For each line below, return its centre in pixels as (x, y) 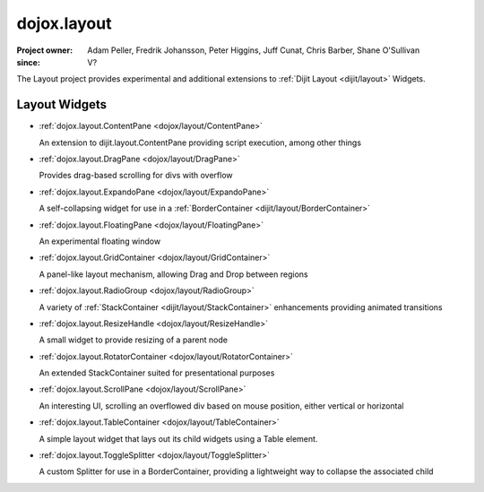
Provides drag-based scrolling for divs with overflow (136, 176)
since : (28, 62)
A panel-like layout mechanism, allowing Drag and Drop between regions (173, 274)
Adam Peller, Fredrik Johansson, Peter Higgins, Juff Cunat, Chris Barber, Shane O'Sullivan (254, 50)
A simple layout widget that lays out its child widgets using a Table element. (178, 438)
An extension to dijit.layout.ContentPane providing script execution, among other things (200, 142)
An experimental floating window (100, 241)
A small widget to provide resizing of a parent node (134, 340)
